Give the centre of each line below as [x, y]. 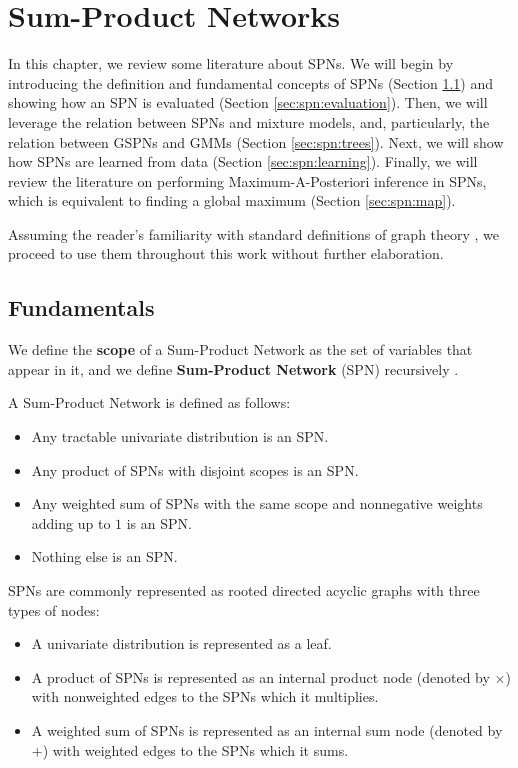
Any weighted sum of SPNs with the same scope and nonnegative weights [257, 503]
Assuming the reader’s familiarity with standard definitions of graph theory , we [254, 233]
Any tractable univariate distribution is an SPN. [180, 436]
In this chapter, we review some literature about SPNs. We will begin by [231, 63]
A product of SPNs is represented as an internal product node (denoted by [260, 676]
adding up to [71, 522]
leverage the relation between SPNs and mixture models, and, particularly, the [249, 121]
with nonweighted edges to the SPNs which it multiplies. [205, 696]
